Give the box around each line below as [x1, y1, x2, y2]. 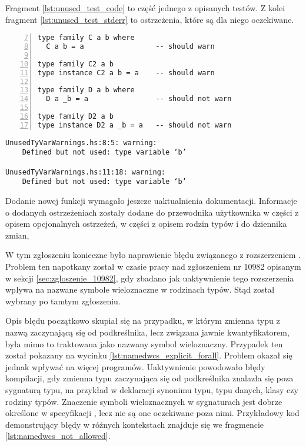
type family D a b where [38, 86, 135, 95]
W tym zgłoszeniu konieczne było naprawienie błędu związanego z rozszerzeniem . [5, 249, 301, 261]
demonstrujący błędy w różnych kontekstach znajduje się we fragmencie [5, 418, 264, 430]
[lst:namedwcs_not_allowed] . [5, 430, 111, 442]
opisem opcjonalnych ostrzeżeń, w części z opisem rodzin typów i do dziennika [5, 217, 287, 230]
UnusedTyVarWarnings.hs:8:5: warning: [5, 138, 157, 147]
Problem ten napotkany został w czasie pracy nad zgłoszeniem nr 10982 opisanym [5, 260, 301, 273]
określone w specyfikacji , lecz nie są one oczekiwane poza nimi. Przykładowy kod [5, 407, 300, 419]
